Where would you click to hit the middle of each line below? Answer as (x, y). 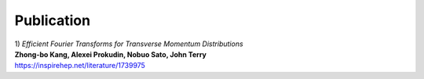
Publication (52, 20)
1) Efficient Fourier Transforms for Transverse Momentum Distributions (129, 44)
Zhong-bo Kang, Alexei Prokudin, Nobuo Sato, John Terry (111, 54)
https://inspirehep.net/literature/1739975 (80, 66)
